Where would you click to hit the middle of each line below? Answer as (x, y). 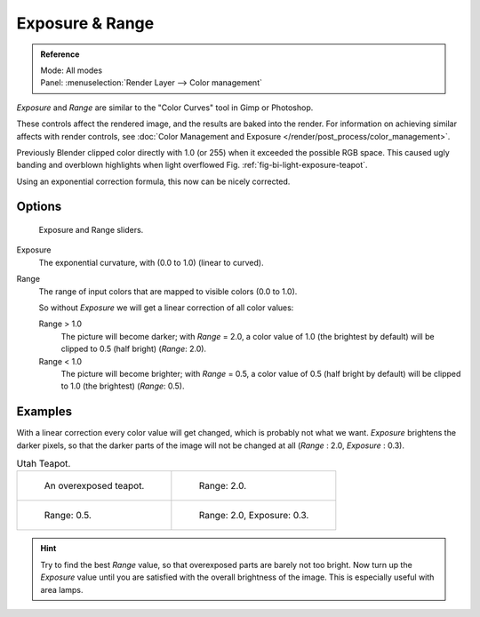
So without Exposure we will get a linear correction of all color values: (166, 308)
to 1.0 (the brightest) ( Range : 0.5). (123, 386)
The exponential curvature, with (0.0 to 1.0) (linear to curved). (151, 262)
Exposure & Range (85, 23)
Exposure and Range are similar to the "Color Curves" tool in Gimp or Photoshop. (165, 108)
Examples (44, 412)
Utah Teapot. (44, 464)
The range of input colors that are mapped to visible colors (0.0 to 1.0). (168, 291)
